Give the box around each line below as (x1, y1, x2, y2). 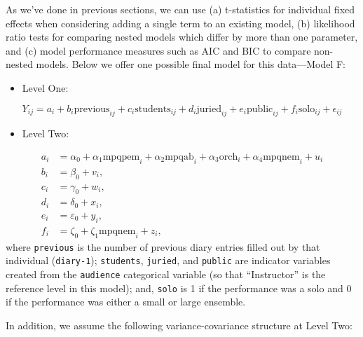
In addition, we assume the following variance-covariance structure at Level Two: (6, 317, 352, 332)
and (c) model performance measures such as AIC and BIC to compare (6, 43, 311, 57)
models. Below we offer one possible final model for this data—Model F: (36, 57, 345, 71)
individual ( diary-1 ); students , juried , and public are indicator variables (6, 253, 331, 268)
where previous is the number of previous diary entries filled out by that (6, 239, 320, 254)
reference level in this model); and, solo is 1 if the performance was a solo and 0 (6, 280, 352, 295)
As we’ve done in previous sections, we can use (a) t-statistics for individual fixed (6, 2, 355, 16)
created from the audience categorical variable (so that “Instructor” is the (6, 266, 326, 281)
